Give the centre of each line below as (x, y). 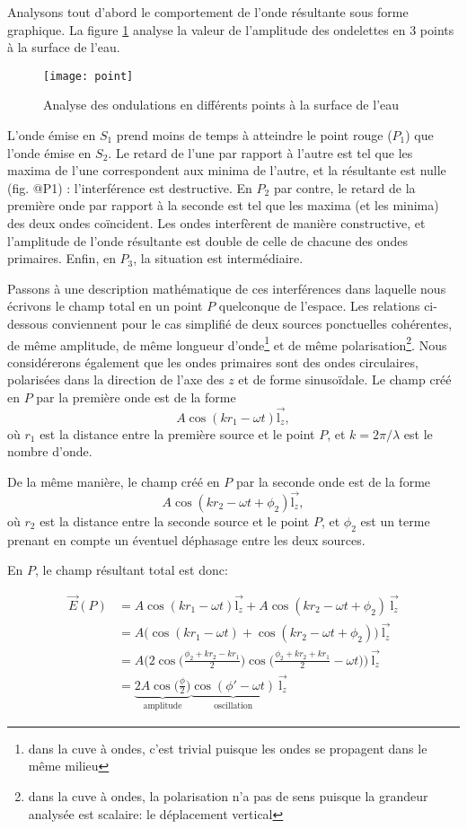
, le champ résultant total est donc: (131, 570)
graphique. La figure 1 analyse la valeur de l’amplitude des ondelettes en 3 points (231, 29)
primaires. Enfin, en (62, 258)
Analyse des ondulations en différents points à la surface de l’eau (221, 105)
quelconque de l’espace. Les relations (319, 306)
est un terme (395, 520)
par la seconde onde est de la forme (333, 481)
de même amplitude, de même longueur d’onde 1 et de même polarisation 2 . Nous (227, 343)
